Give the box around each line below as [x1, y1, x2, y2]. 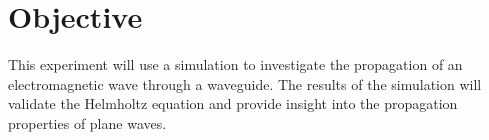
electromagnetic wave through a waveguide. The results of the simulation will [8, 73, 482, 94]
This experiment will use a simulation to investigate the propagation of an [8, 54, 463, 75]
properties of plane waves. [8, 112, 167, 133]
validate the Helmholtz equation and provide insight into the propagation [8, 93, 458, 114]
